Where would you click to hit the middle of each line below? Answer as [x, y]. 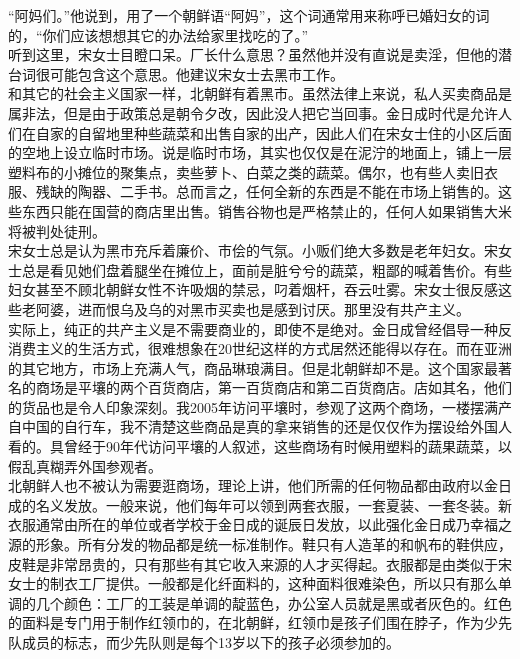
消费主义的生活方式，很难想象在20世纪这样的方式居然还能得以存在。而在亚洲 [260, 348]
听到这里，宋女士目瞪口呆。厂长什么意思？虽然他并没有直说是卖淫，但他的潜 [260, 54]
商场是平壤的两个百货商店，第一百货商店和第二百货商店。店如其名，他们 [273, 387]
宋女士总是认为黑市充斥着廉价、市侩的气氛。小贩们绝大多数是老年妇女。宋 [253, 250]
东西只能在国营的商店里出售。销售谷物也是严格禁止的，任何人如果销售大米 [266, 210]
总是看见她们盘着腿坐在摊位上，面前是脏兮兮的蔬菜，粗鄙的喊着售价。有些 [266, 269]
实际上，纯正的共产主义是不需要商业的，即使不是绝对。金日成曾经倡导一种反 [260, 328]
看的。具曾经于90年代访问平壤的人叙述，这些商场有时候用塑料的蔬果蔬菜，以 [260, 446]
